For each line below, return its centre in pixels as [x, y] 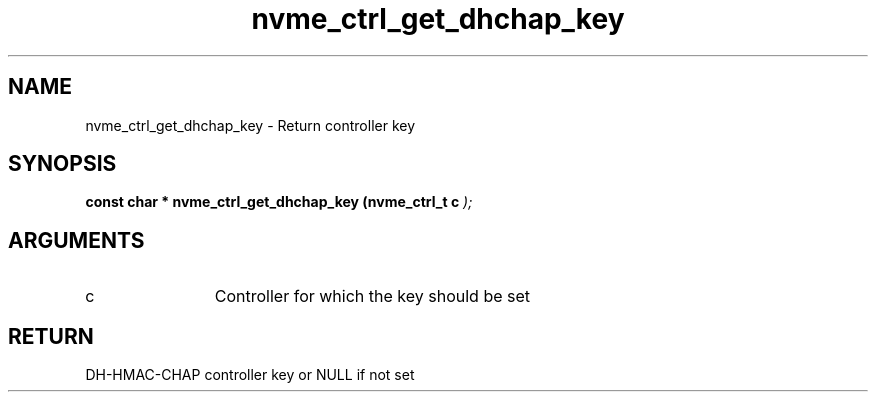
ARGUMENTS [76, 240]
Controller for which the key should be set [372, 296]
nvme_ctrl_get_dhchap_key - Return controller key [250, 125]
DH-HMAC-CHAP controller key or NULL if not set [250, 375]
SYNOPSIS [62, 164]
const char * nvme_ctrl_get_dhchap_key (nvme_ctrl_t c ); [279, 202]
